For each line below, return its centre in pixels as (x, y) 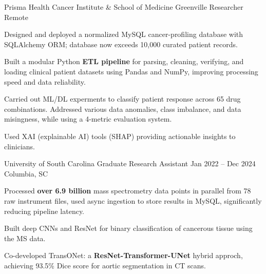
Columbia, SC (26, 173)
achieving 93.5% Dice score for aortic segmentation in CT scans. (105, 265)
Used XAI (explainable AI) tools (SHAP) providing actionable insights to (120, 136)
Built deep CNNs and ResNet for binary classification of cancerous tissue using (128, 228)
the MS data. (25, 238)
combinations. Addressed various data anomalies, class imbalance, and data (123, 109)
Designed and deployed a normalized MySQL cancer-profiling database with (124, 34)
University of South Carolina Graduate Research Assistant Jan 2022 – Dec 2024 (130, 163)
